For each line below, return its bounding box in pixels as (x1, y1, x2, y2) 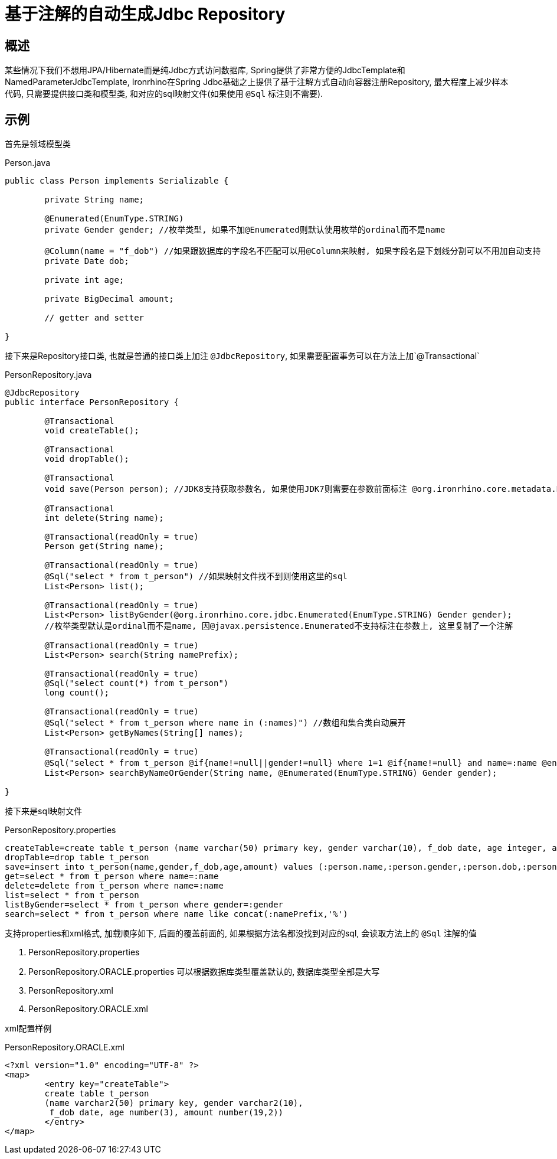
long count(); (44, 688, 110, 698)
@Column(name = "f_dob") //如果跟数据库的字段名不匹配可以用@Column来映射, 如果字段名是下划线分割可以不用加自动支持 (44, 246, 541, 256)
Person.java (5, 158, 51, 168)
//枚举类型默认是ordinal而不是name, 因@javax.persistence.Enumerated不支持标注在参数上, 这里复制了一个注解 (44, 621, 513, 631)
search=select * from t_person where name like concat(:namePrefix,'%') (5, 909, 348, 919)
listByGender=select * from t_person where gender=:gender (5, 900, 284, 910)
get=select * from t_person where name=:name (5, 871, 219, 882)
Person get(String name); (44, 541, 164, 551)
